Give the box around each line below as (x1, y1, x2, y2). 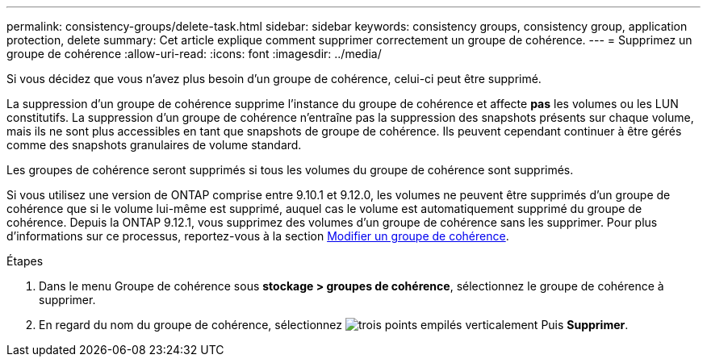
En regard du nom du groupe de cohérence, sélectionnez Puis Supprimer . (39, 318, 629, 332)
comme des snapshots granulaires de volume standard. (6, 138, 302, 152)
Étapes (6, 254, 44, 268)
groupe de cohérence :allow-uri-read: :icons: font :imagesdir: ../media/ (6, 47, 382, 60)
